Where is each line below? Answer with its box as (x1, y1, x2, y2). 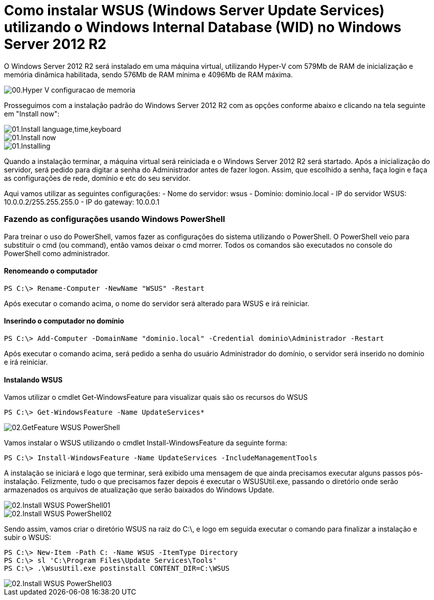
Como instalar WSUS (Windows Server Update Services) (4, 2, 385, 19)
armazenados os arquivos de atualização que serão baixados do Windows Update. (4, 486, 274, 494)
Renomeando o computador (4, 267, 98, 275)
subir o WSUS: (4, 533, 52, 542)
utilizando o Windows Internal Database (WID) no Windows (4, 19, 401, 36)
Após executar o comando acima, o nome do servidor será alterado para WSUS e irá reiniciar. (4, 299, 310, 308)
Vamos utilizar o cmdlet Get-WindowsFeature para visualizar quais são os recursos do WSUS (4, 393, 308, 402)
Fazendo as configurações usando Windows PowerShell (4, 214, 225, 224)
